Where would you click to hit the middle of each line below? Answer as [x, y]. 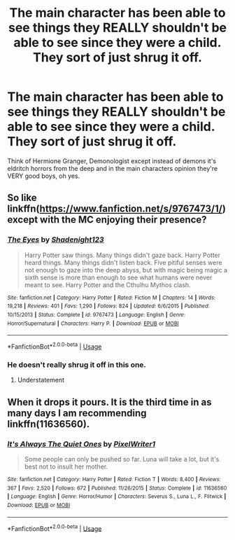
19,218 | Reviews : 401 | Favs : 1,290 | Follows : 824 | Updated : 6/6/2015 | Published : [108, 306]
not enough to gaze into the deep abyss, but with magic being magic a [126, 270]
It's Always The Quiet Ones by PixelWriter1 [81, 444]
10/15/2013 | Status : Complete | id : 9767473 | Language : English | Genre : [97, 314]
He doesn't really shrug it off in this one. [77, 364]
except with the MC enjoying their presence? [107, 220]
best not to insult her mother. [66, 466]
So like [22, 198]
